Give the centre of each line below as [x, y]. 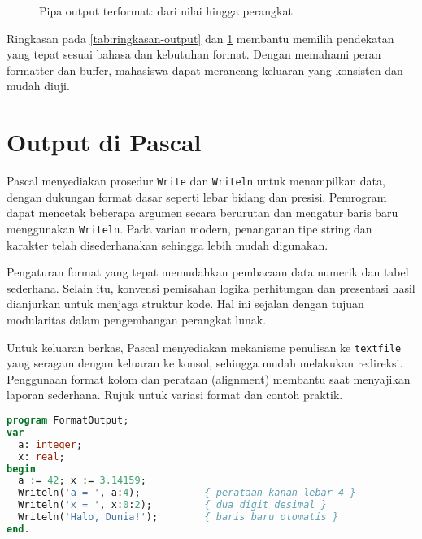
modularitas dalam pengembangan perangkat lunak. [137, 319]
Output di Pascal [104, 142]
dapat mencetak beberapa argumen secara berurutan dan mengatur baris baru [202, 213]
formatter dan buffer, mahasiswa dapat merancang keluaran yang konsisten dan [205, 70]
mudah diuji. [38, 86]
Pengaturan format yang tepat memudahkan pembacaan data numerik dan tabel [208, 272]
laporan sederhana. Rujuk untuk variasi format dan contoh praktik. [175, 395]
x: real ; [41, 456]
